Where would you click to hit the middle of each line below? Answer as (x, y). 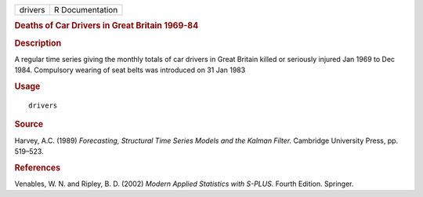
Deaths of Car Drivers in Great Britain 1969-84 (107, 26)
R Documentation (86, 10)
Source (29, 124)
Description (38, 43)
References (38, 167)
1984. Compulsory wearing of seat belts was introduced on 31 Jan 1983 (130, 70)
